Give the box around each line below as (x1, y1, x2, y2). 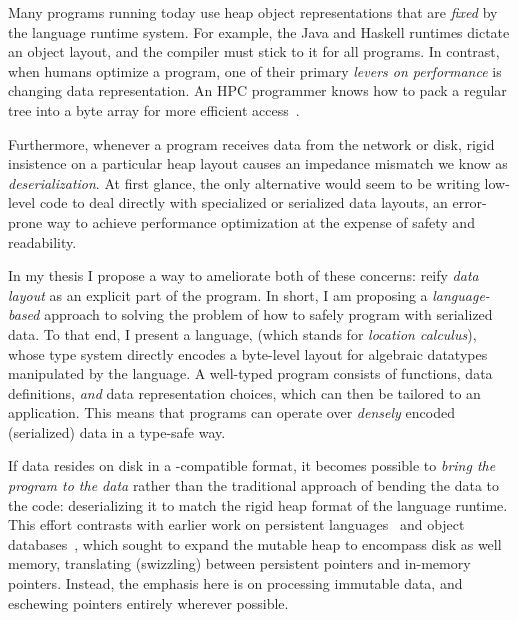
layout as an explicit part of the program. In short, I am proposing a (8, 284, 428, 305)
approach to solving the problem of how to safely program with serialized (44, 304, 493, 325)
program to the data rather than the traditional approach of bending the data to (8, 475, 500, 496)
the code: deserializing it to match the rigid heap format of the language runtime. (8, 494, 508, 515)
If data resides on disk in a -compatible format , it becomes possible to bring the (8, 455, 496, 476)
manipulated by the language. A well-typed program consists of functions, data (8, 363, 493, 384)
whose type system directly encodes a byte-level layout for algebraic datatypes (8, 343, 488, 364)
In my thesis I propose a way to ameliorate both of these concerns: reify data (8, 265, 479, 286)
